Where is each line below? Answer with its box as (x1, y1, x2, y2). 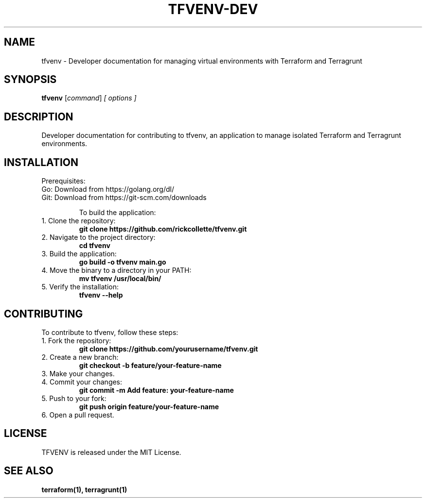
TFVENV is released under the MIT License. (41, 448, 181, 456)
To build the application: (79, 208, 156, 217)
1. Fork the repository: (41, 336, 111, 345)
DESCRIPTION (4, 110, 73, 123)
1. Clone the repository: (41, 217, 116, 225)
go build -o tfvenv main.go (79, 258, 166, 267)
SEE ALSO (4, 465, 53, 477)
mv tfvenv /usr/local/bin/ (79, 274, 161, 283)
